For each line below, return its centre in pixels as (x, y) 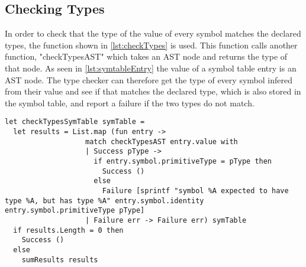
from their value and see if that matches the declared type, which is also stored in (153, 91)
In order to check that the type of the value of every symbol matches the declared (153, 33)
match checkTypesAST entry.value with (162, 141)
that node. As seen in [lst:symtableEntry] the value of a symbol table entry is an (151, 68)
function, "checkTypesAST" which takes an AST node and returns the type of (146, 56)
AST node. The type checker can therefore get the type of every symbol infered (149, 79)
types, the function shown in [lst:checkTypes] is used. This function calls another (151, 45)
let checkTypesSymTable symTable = (75, 122)
